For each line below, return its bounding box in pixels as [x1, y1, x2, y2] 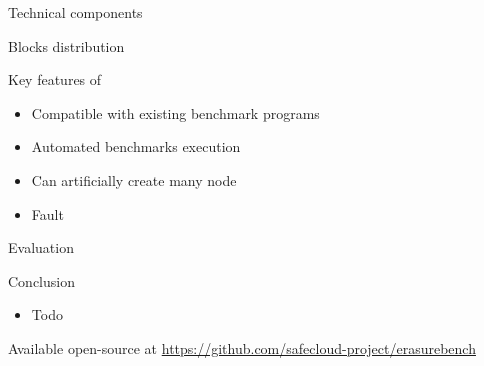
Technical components [8, 2, 143, 22]
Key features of [8, 69, 102, 90]
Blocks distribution [8, 35, 125, 56]
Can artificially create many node [31, 169, 237, 190]
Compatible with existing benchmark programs [31, 102, 320, 123]
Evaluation [8, 237, 74, 258]
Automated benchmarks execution [31, 136, 241, 157]
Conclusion [8, 270, 75, 291]
